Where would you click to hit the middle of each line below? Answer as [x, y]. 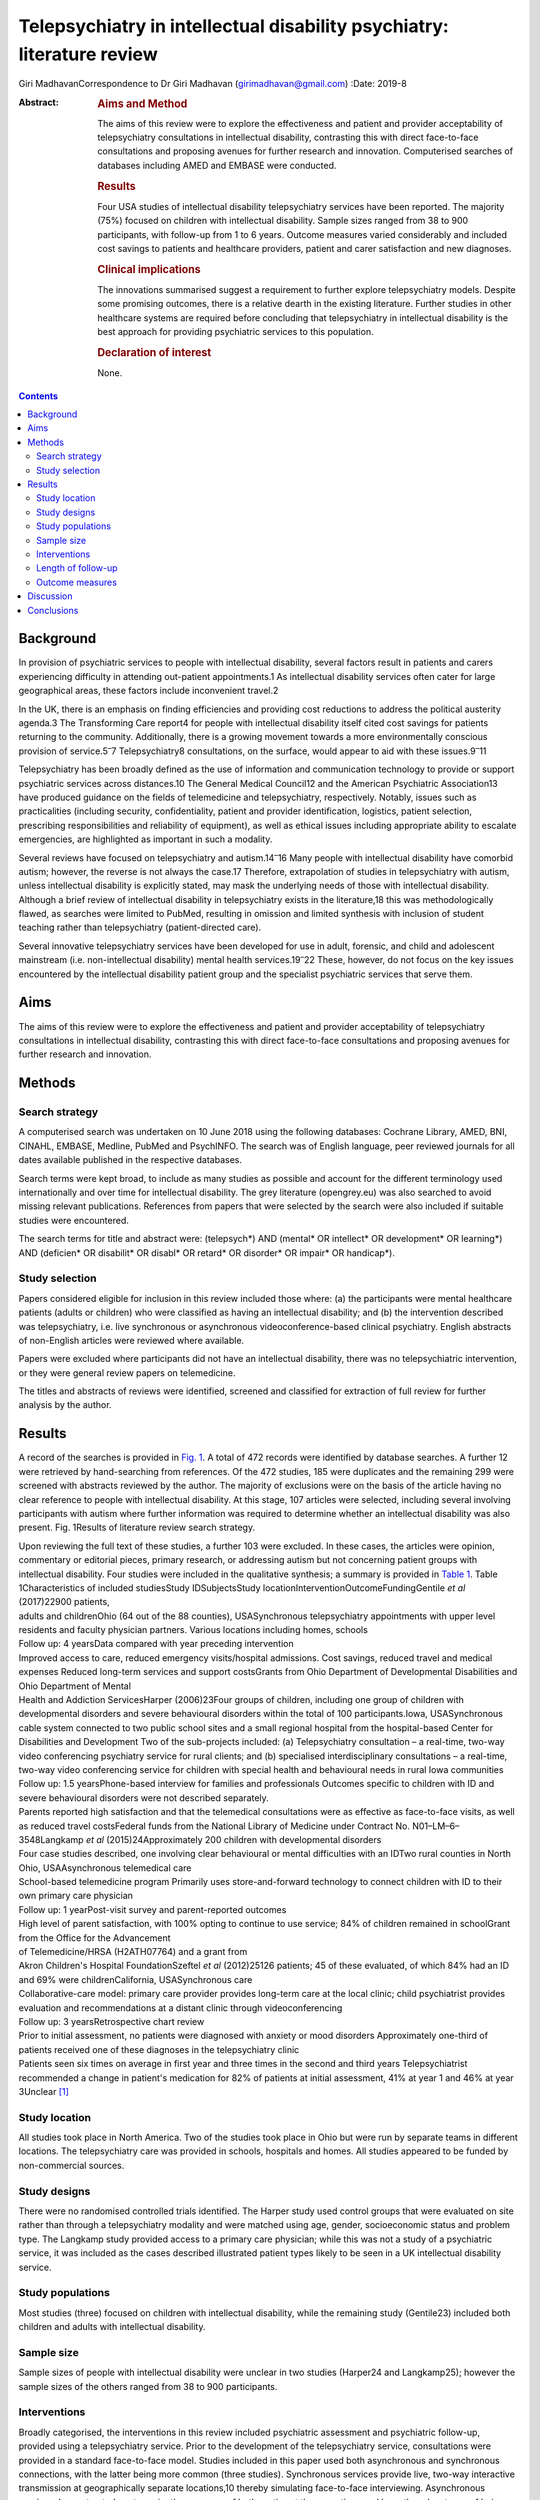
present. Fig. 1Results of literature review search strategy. [136, 1527]
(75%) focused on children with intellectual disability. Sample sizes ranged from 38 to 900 [283, 221]
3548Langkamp [51, 1839]
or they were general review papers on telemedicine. [127, 1372]
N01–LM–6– [435, 1826]
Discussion [50, 596]
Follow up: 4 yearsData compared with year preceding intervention [156, 1644]
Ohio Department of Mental [75, 1686]
